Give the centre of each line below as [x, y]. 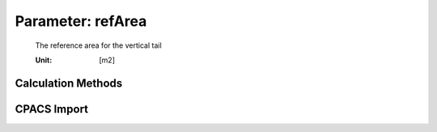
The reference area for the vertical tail [98, 45]
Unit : [44, 60]
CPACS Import [52, 109]
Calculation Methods [69, 83]
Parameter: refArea [81, 21]
